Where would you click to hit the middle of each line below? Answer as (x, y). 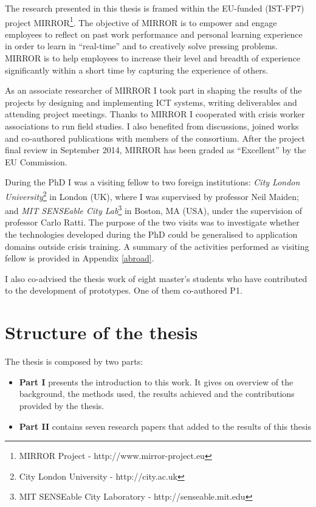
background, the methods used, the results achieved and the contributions (157, 394)
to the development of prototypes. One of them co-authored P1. (124, 290)
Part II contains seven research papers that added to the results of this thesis (165, 426)
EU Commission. (36, 161)
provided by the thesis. (62, 405)
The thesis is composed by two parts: (74, 361)
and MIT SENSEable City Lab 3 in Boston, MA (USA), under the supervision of (154, 209)
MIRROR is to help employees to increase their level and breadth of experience (153, 58)
